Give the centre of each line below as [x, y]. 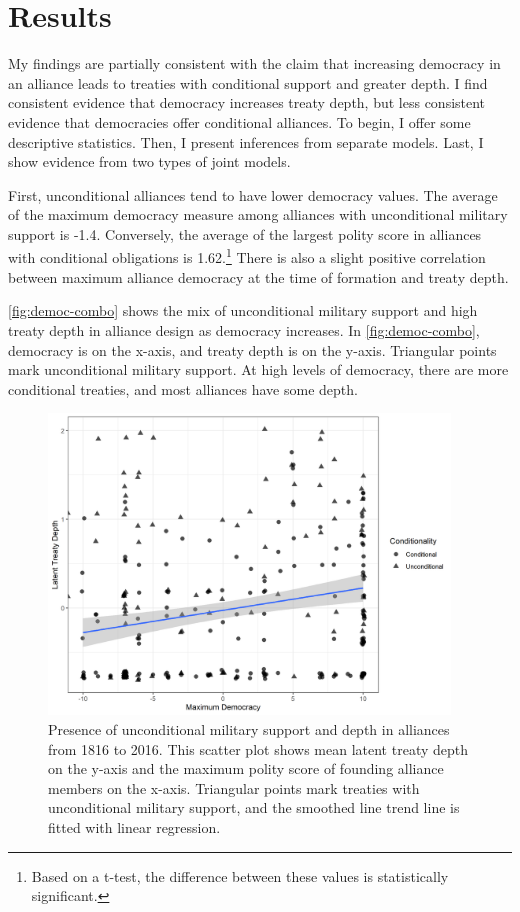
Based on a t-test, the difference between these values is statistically [240, 875]
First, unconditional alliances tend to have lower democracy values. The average [253, 194]
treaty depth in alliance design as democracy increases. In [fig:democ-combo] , [244, 329]
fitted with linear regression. [134, 826]
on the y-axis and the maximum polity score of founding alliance [246, 768]
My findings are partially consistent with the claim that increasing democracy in [254, 63]
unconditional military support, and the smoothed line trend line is [254, 807]
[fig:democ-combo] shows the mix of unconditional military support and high [243, 310]
